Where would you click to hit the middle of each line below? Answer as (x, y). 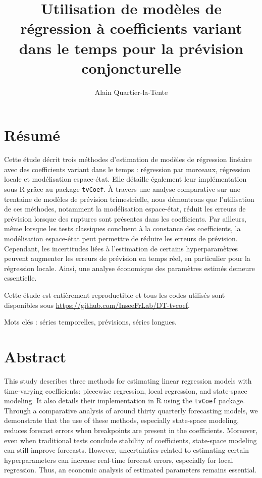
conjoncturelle (131, 67)
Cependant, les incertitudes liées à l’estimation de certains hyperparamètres (121, 248)
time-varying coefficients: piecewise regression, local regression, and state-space (126, 390)
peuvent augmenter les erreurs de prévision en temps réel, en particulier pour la (127, 258)
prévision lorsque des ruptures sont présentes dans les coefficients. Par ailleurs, (125, 218)
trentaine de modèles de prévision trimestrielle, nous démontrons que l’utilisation (129, 199)
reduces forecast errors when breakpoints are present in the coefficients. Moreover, (131, 430)
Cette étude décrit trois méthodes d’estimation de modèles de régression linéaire (128, 159)
